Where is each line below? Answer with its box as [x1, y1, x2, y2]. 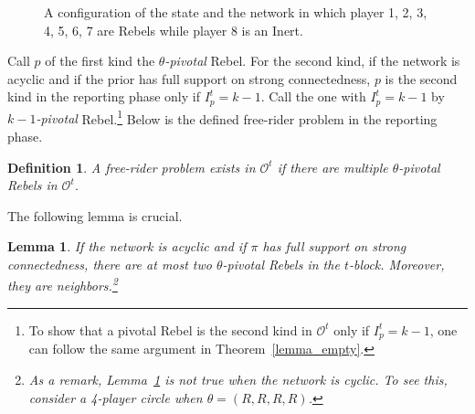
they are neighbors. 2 [7, 273, 118, 295]
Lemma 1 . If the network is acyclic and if [7, 237, 247, 256]
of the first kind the [45, 51, 155, 70]
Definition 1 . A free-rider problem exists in [7, 157, 256, 176]
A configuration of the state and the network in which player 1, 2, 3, [44, 3, 427, 21]
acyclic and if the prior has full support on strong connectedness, [7, 69, 371, 88]
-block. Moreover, [348, 255, 445, 274]
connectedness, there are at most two [7, 255, 212, 274]
